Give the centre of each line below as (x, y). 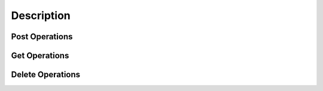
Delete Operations (46, 75)
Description (41, 15)
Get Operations (40, 56)
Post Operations (42, 37)
